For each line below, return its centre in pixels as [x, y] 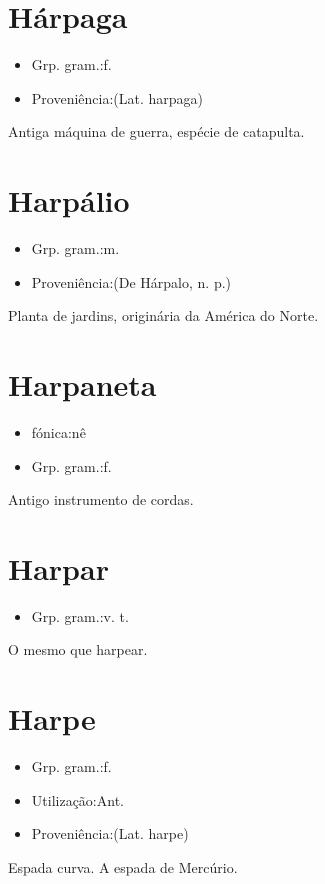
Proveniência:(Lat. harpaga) [117, 97]
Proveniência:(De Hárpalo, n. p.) [131, 281]
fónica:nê [58, 431]
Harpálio [69, 200]
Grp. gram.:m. [75, 248]
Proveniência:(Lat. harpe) [110, 833]
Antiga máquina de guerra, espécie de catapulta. [156, 131]
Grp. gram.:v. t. [80, 615]
